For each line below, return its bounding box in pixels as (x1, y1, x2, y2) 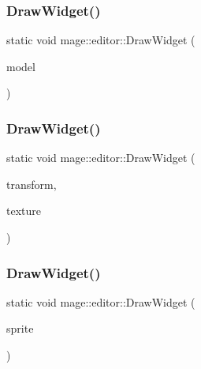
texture (6, 202, 41, 219)
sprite (6, 320, 34, 337)
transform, (6, 175, 57, 192)
